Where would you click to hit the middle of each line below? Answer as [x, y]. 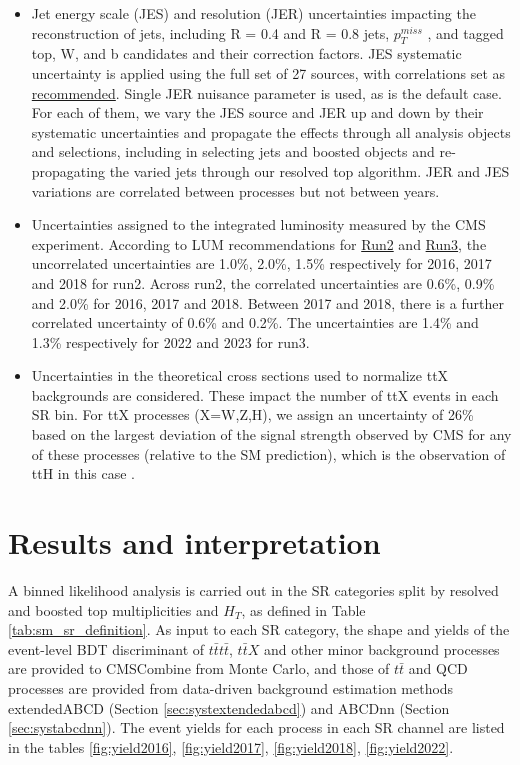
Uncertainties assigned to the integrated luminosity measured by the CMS [258, 224]
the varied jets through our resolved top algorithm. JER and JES [309, 170]
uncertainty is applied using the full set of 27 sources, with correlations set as [268, 72]
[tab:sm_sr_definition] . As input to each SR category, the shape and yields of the [259, 629]
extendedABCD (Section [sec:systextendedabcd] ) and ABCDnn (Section [229, 707]
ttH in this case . [83, 473]
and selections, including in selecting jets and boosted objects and [233, 151]
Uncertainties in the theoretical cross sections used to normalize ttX [240, 375]
